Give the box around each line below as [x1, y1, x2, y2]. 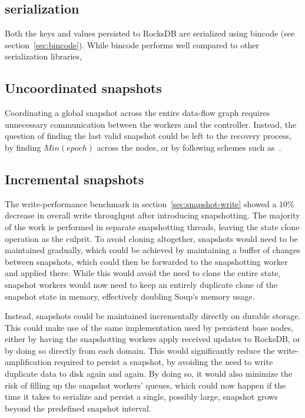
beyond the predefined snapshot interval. [5, 402, 151, 414]
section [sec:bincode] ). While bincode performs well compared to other [5, 38, 260, 51]
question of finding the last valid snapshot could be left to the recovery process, [5, 130, 291, 142]
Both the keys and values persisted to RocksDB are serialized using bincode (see [5, 27, 295, 39]
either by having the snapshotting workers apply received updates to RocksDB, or [5, 333, 301, 345]
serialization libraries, [5, 50, 82, 62]
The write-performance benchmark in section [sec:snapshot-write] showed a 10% [5, 197, 294, 210]
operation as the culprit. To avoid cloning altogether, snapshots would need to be [5, 232, 298, 244]
